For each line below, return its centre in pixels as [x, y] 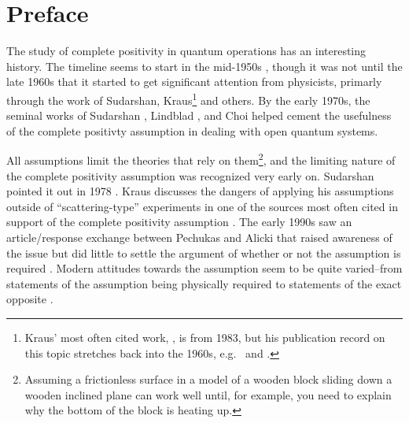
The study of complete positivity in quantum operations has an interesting [186, 51]
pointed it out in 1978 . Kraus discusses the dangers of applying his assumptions [200, 191]
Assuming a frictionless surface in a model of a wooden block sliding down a [208, 379]
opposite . [30, 299]
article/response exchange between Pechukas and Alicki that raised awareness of [199, 237]
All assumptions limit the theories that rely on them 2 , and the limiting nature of [201, 159]
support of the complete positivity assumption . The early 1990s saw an [179, 222]
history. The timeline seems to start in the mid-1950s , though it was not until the [204, 66]
